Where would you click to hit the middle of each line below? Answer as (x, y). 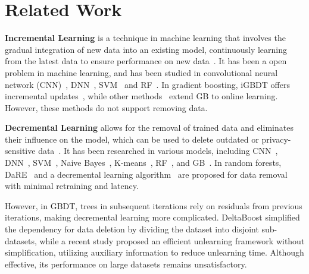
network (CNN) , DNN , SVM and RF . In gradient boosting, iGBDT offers (147, 84)
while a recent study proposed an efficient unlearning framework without (172, 240)
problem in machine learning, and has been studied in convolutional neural (141, 72)
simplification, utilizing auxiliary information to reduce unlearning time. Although (154, 252)
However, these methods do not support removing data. (106, 107)
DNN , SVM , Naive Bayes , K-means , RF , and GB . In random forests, (143, 163)
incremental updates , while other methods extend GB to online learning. (141, 96)
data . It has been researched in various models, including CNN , (158, 151)
